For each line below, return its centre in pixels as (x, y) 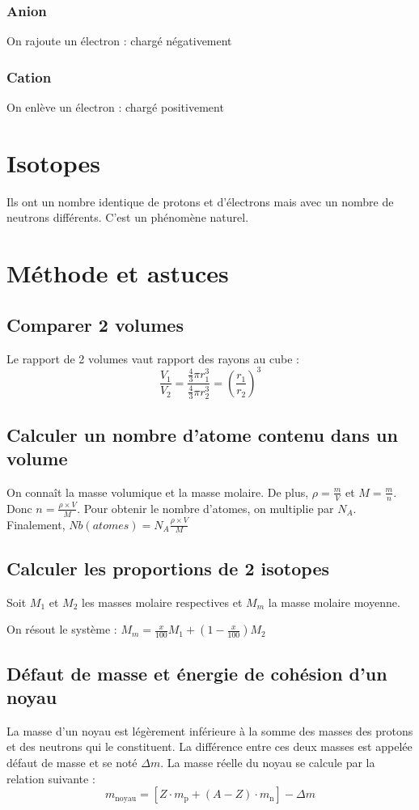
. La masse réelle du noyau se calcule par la (268, 763)
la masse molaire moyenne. (334, 602)
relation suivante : (51, 778)
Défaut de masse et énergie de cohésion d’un (197, 673)
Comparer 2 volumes (95, 324)
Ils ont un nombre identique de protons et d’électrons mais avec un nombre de (200, 201)
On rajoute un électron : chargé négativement (119, 41)
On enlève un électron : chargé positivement (115, 107)
